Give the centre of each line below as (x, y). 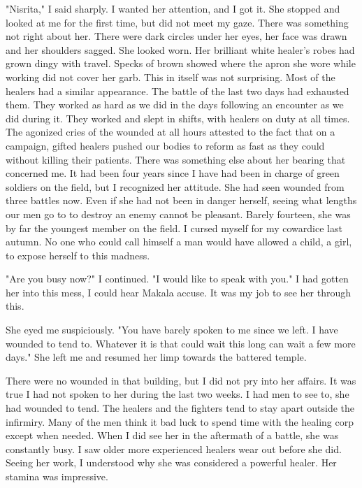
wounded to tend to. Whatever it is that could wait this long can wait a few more (181, 343)
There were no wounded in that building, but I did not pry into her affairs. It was (181, 380)
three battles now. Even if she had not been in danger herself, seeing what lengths (181, 200)
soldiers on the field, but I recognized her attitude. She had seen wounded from (175, 186)
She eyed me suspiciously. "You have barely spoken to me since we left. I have (172, 330)
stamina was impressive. (57, 476)
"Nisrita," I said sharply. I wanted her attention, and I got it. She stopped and (173, 8)
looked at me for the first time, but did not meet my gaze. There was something (177, 22)
